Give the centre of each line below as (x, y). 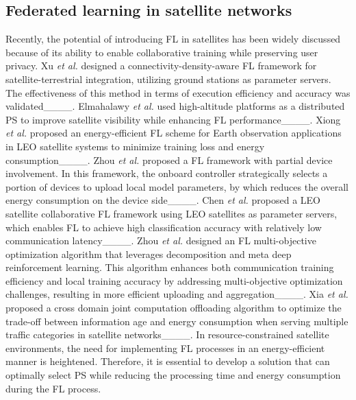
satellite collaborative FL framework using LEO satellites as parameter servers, (171, 213)
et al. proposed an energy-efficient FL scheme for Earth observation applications (174, 133)
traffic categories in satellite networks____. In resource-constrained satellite (167, 334)
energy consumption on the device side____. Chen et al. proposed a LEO (163, 200)
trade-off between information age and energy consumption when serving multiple (177, 321)
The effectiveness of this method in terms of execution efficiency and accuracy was (178, 92)
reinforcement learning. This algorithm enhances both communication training (170, 267)
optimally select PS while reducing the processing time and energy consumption (173, 375)
